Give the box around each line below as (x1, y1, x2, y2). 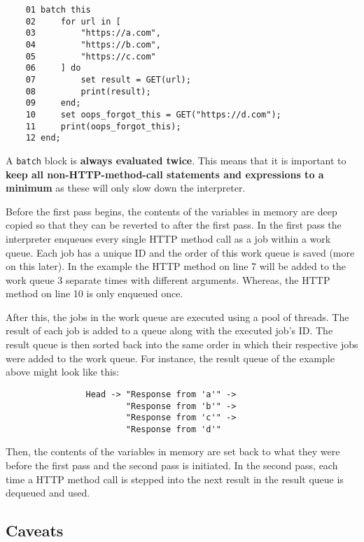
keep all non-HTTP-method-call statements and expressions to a (6, 166, 324, 181)
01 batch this (25, 5, 91, 15)
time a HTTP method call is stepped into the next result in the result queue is (6, 471, 344, 486)
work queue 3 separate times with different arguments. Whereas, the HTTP (6, 272, 330, 287)
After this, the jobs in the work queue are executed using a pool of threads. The (6, 309, 349, 324)
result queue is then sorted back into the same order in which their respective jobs (6, 337, 358, 352)
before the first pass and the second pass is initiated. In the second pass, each (6, 458, 338, 473)
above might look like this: (6, 364, 120, 379)
